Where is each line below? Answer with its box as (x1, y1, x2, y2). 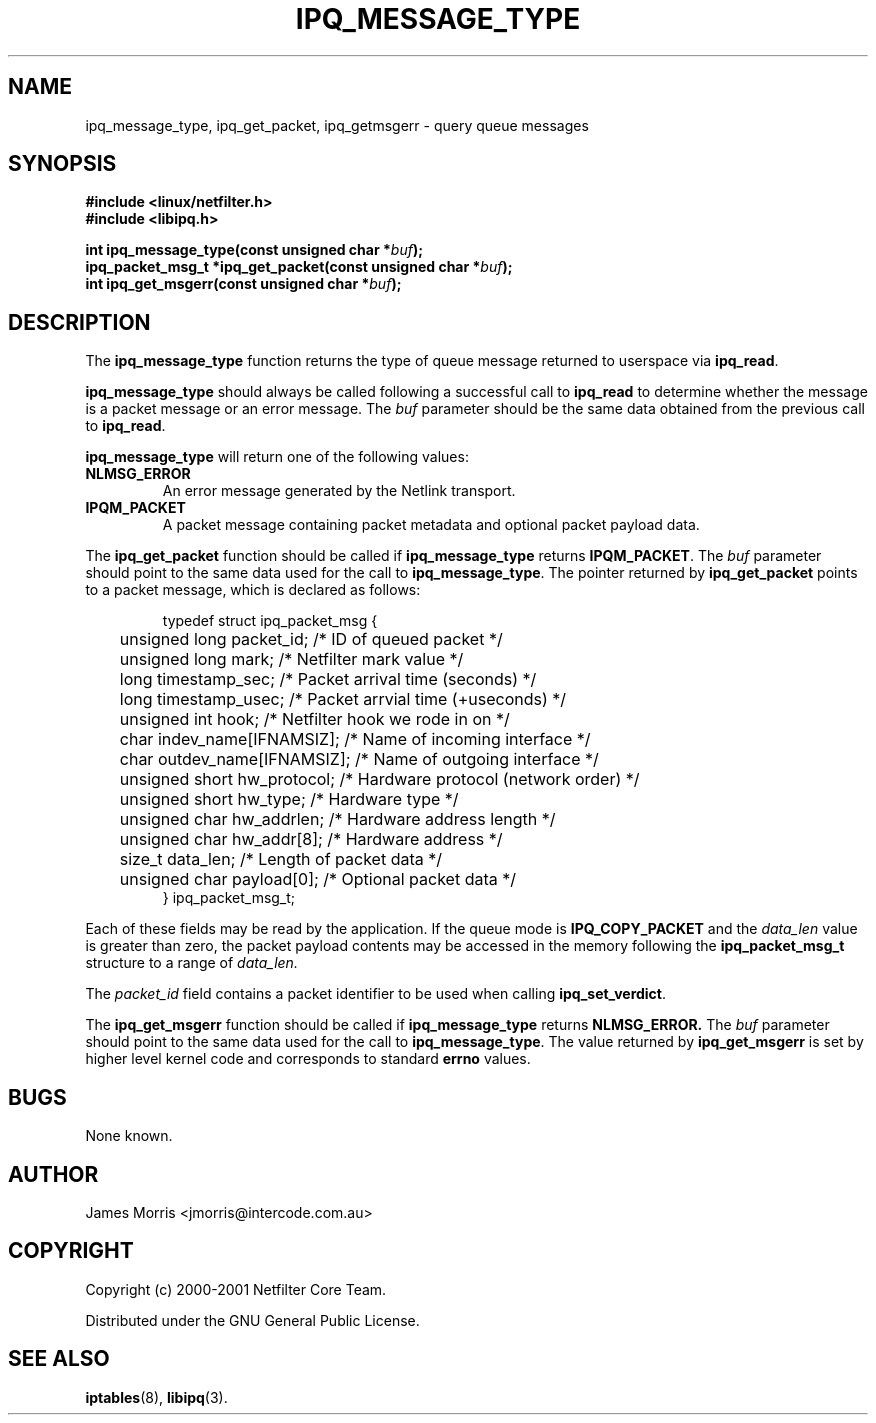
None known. (85, 1127, 173, 1145)
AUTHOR (8, 1161, 99, 1187)
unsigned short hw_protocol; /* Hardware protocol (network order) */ (119, 769, 640, 790)
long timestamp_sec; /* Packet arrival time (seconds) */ (119, 669, 537, 690)
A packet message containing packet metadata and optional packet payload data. (162, 516, 700, 534)
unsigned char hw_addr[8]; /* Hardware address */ (119, 829, 503, 850)
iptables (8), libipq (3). (85, 1388, 228, 1406)
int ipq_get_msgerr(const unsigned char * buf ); (85, 275, 402, 293)
